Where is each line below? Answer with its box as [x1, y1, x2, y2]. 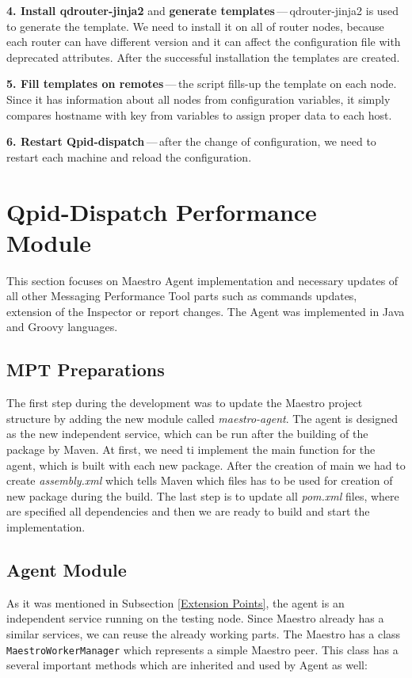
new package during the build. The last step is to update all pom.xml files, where [6, 487, 399, 504]
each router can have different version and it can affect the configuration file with [6, 33, 401, 50]
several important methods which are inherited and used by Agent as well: [6, 657, 368, 673]
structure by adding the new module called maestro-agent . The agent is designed [6, 409, 398, 426]
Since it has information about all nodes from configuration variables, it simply [6, 90, 391, 107]
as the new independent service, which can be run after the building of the [6, 425, 368, 442]
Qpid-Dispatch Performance [6, 195, 317, 227]
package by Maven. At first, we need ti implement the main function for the [6, 441, 376, 458]
